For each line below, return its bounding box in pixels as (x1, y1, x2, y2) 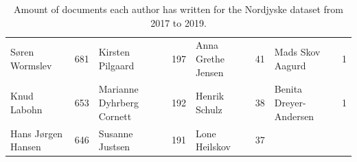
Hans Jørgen (10, 126, 63, 140)
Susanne (98, 126, 133, 140)
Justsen (98, 139, 130, 154)
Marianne (98, 82, 139, 96)
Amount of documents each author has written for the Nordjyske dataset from (13, 2, 343, 16)
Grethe (195, 51, 225, 66)
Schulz (195, 102, 222, 116)
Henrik (195, 89, 224, 103)
